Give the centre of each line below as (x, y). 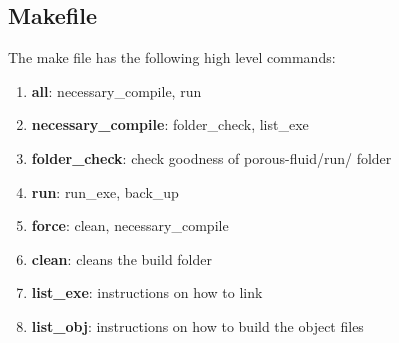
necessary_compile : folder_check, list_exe (170, 124)
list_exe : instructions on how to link (147, 292)
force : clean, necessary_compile (130, 225)
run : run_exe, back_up (105, 191)
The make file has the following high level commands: (172, 57)
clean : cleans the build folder (121, 258)
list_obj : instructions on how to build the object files (197, 325)
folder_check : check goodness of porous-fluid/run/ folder (211, 157)
